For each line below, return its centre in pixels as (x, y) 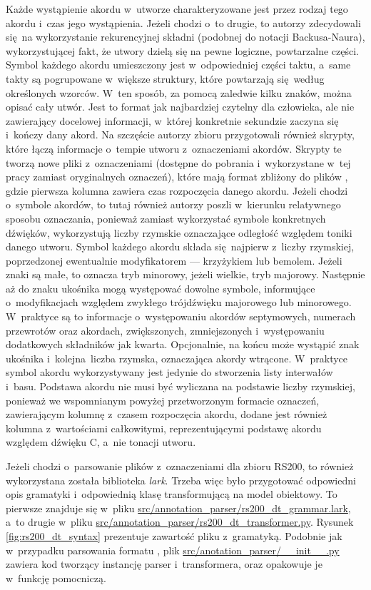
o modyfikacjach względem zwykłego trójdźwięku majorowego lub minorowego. (179, 302)
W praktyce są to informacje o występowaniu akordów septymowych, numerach (181, 316)
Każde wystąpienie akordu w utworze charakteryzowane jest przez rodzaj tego (177, 9)
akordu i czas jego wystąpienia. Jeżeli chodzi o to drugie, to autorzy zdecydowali (183, 22)
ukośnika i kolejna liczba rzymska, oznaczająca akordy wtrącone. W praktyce (177, 358)
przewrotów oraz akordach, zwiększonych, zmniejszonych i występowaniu (165, 330)
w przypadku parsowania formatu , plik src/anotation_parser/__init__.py (173, 550)
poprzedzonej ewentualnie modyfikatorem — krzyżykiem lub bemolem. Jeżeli (174, 260)
